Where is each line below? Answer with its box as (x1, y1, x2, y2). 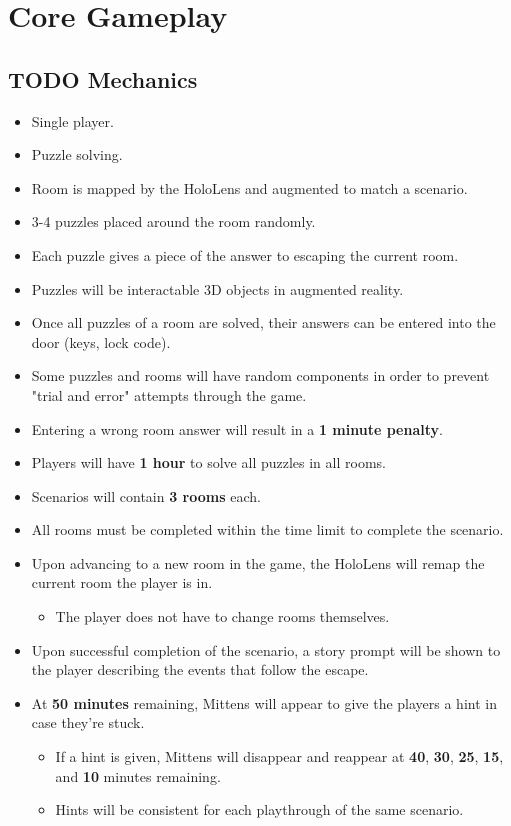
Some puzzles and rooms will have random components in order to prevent (31, 365, 490, 386)
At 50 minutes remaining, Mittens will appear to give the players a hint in (31, 692, 497, 713)
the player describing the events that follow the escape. (31, 659, 369, 680)
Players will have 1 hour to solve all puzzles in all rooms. (31, 452, 386, 473)
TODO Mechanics (8, 63, 198, 94)
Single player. (31, 110, 114, 131)
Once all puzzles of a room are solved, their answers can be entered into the (31, 312, 496, 333)
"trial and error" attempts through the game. (31, 384, 307, 405)
